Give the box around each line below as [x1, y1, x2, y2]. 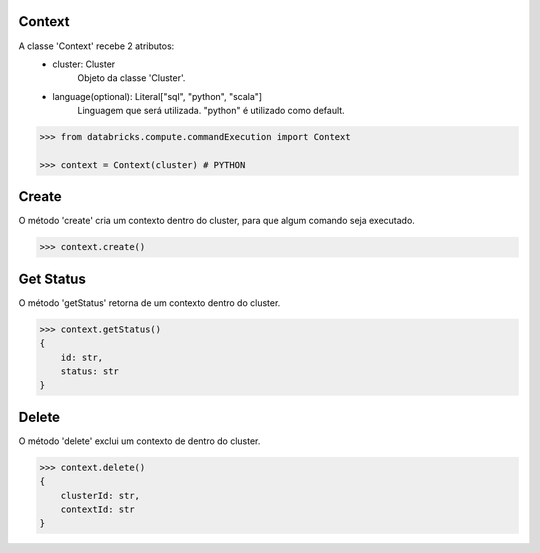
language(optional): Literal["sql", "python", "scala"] [52, 90, 263, 102]
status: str [60, 365, 120, 377]
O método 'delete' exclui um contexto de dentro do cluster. [18, 435, 261, 447]
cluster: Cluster [52, 58, 116, 70]
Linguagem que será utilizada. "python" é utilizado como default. [77, 105, 345, 117]
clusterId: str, [60, 490, 140, 501]
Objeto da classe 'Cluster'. [77, 72, 186, 84]
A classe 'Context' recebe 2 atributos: [18, 40, 175, 52]
